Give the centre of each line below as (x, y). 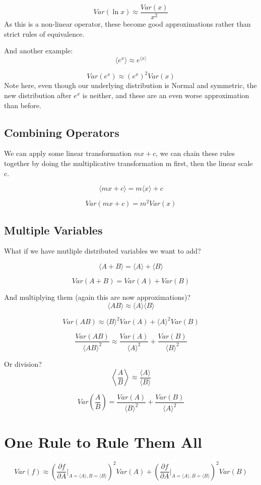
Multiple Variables (53, 230)
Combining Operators (62, 132)
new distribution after (38, 95)
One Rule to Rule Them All (103, 442)
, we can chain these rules (195, 153)
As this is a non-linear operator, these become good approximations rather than (127, 24)
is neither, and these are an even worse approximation (166, 95)
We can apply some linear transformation (68, 153)
